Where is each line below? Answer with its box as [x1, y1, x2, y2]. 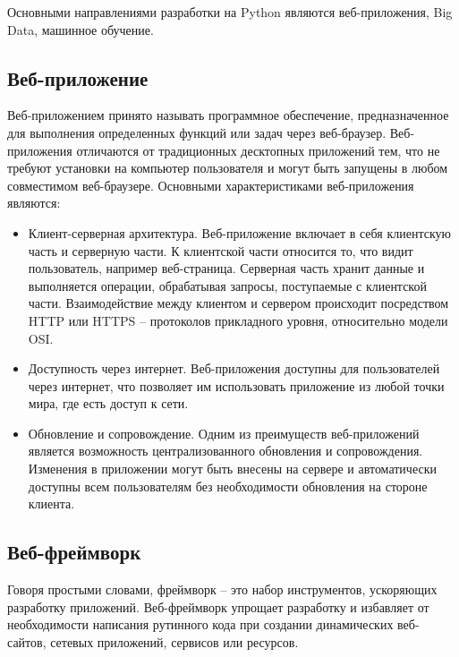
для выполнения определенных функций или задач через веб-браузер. [7, 123, 387, 141]
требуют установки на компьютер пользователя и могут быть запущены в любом [7, 158, 448, 177]
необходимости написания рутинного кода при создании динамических [7, 615, 394, 634]
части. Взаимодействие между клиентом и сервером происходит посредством [28, 294, 449, 312]
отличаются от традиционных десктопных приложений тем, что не [76, 141, 440, 159]
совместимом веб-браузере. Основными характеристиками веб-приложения [7, 175, 414, 194]
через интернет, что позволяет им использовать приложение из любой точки [28, 376, 445, 395]
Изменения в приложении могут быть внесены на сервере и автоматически [28, 459, 437, 478]
